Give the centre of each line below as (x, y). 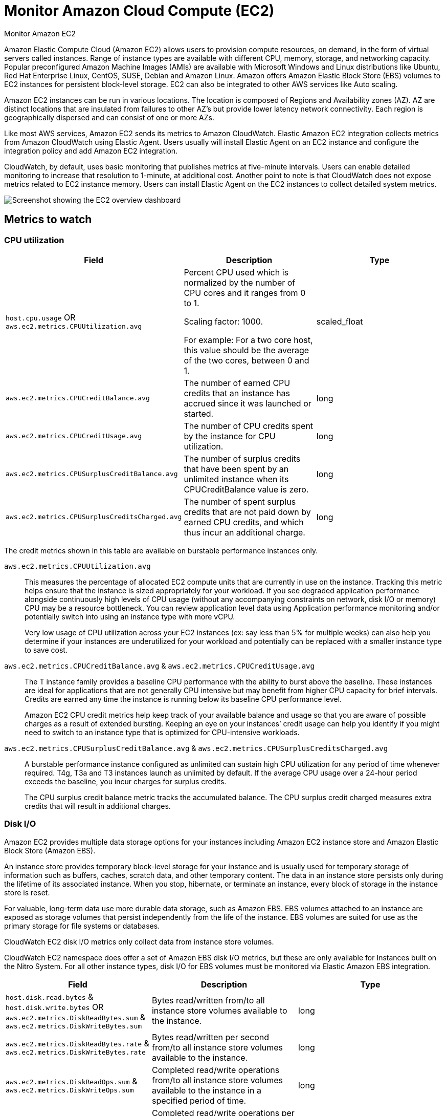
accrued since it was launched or (248, 403)
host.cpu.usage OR (41, 318)
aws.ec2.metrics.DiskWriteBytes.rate (76, 1053)
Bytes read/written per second (210, 1037)
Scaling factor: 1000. (223, 321)
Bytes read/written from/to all (208, 1001)
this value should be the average (247, 350)
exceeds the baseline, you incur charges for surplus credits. (126, 781)
